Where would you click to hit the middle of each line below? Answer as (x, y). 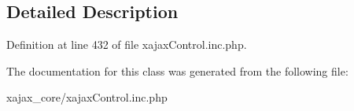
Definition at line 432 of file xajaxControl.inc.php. (127, 44)
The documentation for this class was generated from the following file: (177, 70)
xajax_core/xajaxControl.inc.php (87, 97)
